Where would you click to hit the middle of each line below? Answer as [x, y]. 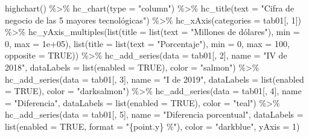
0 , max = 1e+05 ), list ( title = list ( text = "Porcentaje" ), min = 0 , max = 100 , [147, 43]
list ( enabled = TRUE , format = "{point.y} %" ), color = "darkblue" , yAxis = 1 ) [152, 126]
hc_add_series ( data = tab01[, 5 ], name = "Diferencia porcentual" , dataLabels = [154, 114]
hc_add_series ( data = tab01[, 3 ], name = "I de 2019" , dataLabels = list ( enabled [154, 79]
